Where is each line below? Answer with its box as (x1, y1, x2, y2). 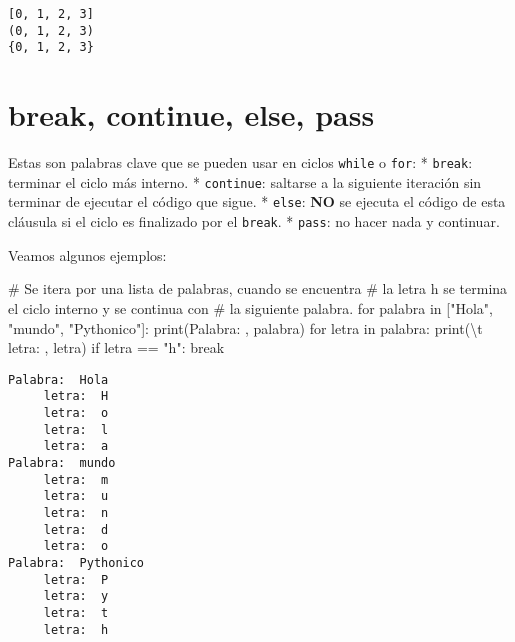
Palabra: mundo (8, 455, 116, 470)
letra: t (43, 605, 109, 620)
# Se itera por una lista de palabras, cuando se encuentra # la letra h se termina (8, 278, 508, 299)
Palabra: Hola (8, 372, 109, 387)
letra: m (43, 472, 109, 487)
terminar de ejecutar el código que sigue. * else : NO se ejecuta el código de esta (8, 191, 506, 212)
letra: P (43, 572, 109, 587)
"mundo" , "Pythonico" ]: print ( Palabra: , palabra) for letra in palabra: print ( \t (8, 317, 483, 338)
